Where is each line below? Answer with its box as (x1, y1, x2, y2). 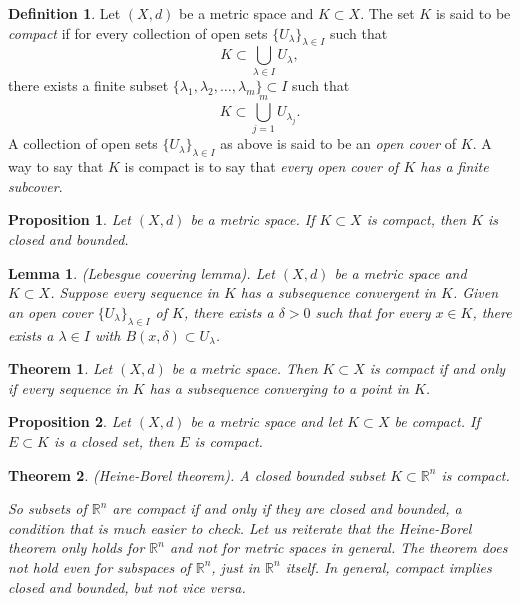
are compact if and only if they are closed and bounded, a (112, 498, 462, 519)
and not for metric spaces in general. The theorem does (169, 537, 508, 558)
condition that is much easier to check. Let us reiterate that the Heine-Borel (8, 517, 472, 538)
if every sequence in (8, 377, 128, 398)
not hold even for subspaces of (8, 556, 191, 577)
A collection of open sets (8, 133, 158, 154)
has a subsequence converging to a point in (149, 377, 409, 398)
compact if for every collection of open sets (8, 22, 268, 43)
